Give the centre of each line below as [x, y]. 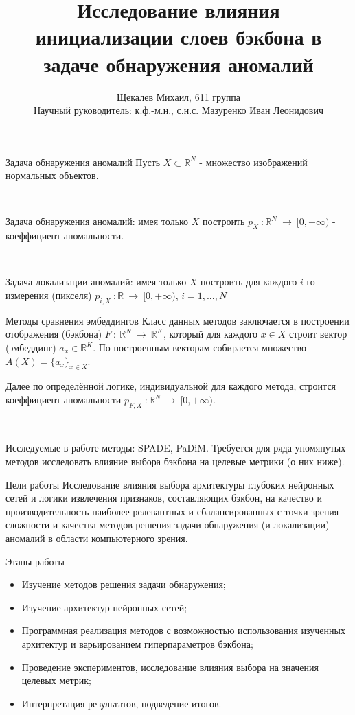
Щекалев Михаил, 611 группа [179, 96]
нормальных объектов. [52, 175]
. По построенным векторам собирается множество [199, 348]
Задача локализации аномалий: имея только [96, 282]
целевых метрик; [56, 680]
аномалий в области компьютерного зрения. [97, 538]
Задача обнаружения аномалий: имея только [97, 221]
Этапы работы [35, 561]
